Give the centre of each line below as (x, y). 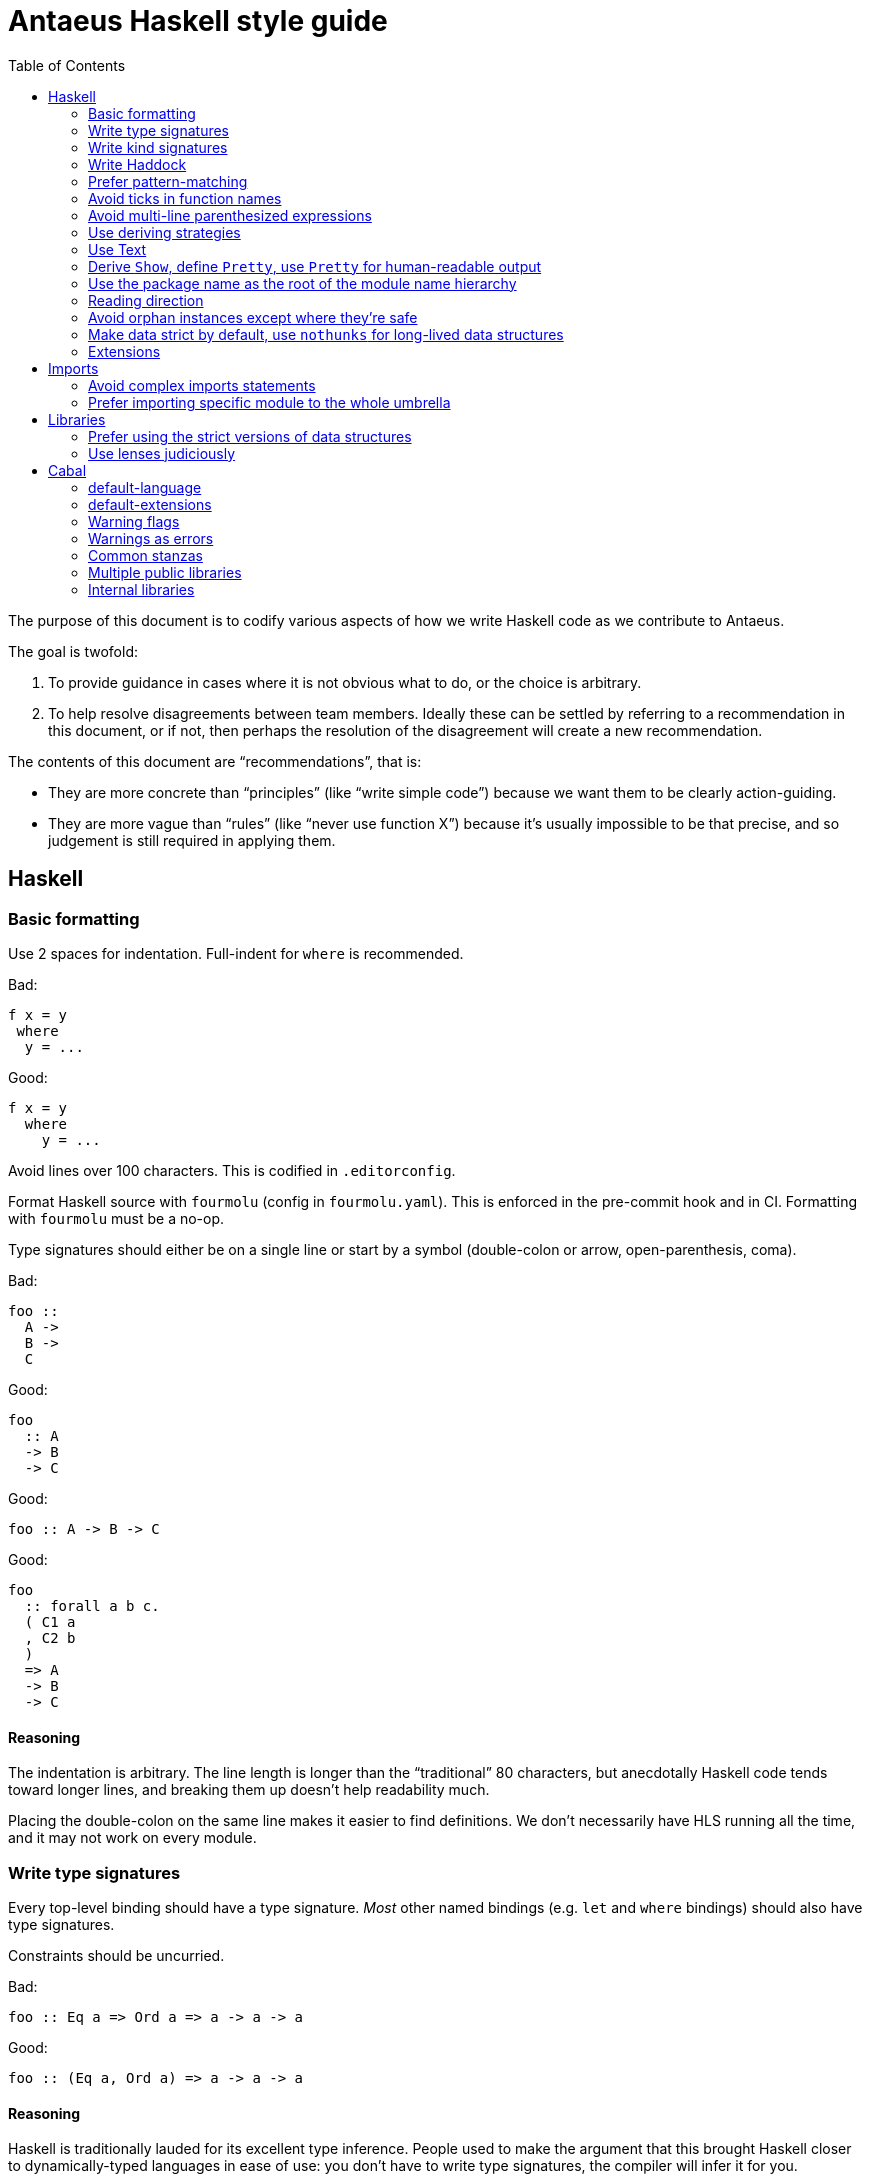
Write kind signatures (158, 147)
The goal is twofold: (73, 651)
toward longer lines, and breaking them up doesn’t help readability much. (249, 1790)
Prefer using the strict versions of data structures (250, 436)
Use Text (117, 249)
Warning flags (134, 521)
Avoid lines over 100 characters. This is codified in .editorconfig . (232, 1170)
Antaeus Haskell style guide (198, 21)
